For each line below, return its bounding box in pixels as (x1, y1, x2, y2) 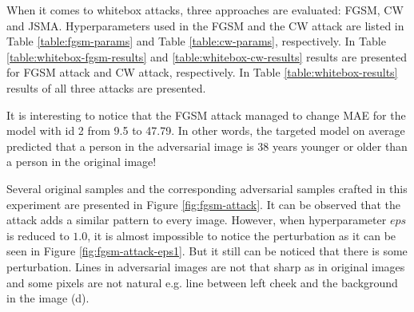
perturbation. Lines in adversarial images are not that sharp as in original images (6, 258, 405, 274)
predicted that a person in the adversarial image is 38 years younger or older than (6, 137, 408, 154)
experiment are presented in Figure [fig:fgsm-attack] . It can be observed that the (6, 195, 400, 212)
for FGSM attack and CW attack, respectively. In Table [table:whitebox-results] (6, 64, 398, 81)
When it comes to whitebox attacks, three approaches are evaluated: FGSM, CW (6, 2, 404, 18)
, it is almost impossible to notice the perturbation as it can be (87, 227, 396, 243)
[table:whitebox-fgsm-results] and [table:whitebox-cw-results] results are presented (6, 48, 407, 65)
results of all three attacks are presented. (6, 79, 206, 96)
